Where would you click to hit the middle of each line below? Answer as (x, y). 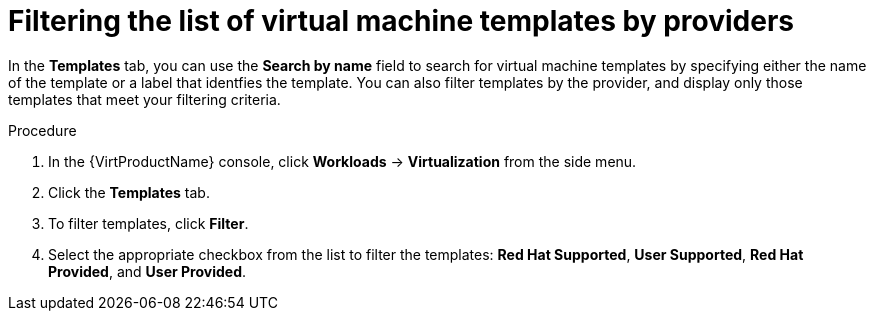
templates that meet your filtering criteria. (144, 99)
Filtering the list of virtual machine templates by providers (401, 21)
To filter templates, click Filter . (148, 223)
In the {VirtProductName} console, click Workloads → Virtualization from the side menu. (342, 161)
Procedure (42, 130)
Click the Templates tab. (129, 192)
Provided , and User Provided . (147, 271)
